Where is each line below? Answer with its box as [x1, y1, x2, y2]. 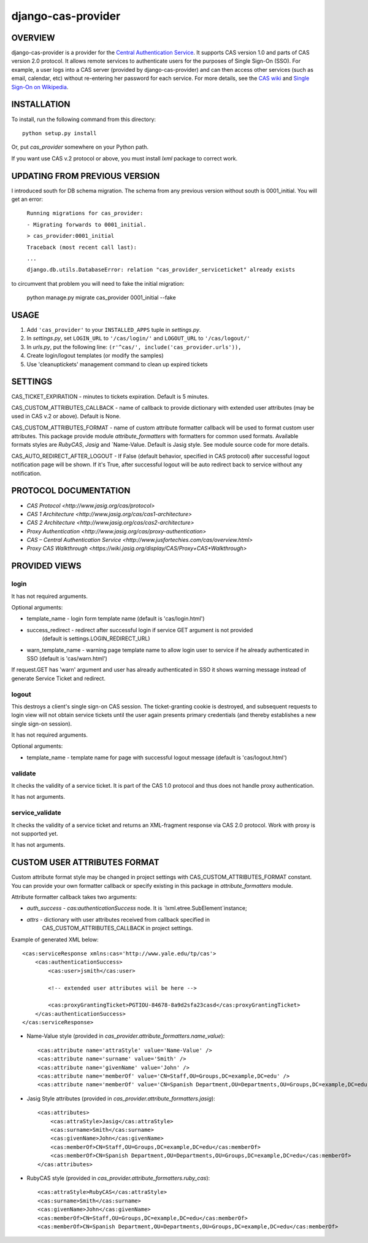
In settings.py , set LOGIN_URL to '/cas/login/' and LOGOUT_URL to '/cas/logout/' [26, 335, 251, 342]
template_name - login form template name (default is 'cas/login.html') [26, 615, 205, 622]
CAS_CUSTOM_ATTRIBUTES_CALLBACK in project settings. [42, 925, 193, 932]
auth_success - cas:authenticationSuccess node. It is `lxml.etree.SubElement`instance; [26, 904, 248, 912]
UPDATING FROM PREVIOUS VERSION [11, 171, 160, 181]
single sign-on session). [11, 720, 72, 727]
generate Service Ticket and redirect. [11, 675, 105, 682]
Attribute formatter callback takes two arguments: [11, 893, 137, 900]
